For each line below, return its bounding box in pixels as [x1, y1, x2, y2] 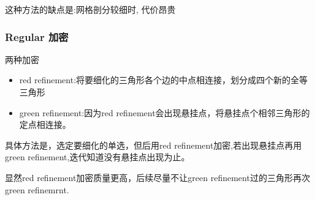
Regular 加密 [5, 29, 69, 44]
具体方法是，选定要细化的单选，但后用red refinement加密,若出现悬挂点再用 [5, 138, 302, 151]
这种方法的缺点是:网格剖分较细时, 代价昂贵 [5, 3, 176, 15]
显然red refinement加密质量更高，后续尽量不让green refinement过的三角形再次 [5, 171, 310, 183]
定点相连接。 [19, 118, 71, 131]
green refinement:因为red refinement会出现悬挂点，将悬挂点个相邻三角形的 [19, 106, 310, 119]
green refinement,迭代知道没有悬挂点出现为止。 [5, 150, 190, 163]
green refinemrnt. [5, 183, 69, 196]
